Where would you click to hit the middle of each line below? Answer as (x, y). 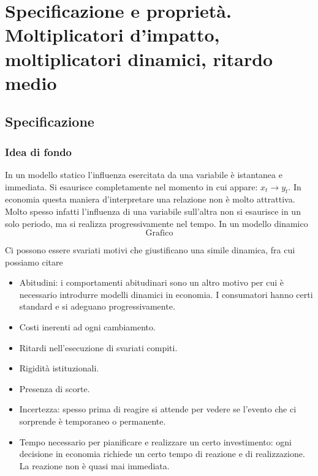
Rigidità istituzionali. (59, 368)
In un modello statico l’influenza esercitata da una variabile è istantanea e (144, 174)
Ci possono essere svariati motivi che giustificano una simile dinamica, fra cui (150, 250)
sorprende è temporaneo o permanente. (93, 421)
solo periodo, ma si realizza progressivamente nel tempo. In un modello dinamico (157, 223)
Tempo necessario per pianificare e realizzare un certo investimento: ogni (155, 441)
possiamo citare (34, 262)
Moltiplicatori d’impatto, (112, 35)
